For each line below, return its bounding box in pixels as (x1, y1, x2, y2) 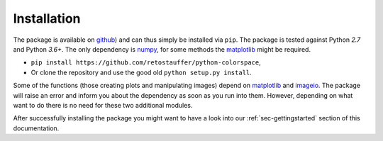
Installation (13, 11, 81, 26)
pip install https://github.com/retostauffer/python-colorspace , (30, 58, 262, 67)
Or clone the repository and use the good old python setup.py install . (30, 68, 252, 77)
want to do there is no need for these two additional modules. (13, 101, 193, 109)
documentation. (13, 124, 60, 132)
